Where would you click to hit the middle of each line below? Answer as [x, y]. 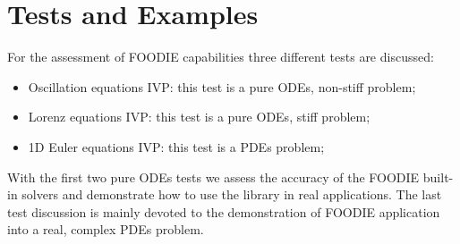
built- [438, 177]
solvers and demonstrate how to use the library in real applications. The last [232, 194]
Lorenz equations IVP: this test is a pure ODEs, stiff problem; [199, 117]
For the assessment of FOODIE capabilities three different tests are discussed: [221, 57]
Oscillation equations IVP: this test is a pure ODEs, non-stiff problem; [222, 86]
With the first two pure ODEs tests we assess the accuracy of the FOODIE [213, 177]
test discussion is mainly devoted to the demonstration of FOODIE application [224, 211]
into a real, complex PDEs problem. [106, 229]
